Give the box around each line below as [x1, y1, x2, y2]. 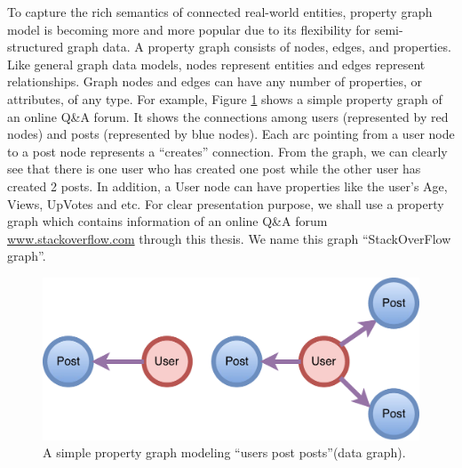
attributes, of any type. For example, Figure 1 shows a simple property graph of [7, 89, 442, 108]
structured [7, 37, 64, 56]
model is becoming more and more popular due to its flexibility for [7, 20, 371, 38]
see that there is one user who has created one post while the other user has [7, 159, 421, 178]
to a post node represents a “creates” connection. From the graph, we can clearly [7, 141, 448, 160]
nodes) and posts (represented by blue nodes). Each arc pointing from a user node [7, 125, 455, 143]
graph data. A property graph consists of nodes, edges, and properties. [67, 37, 451, 56]
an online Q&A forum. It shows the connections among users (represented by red [7, 107, 449, 125]
